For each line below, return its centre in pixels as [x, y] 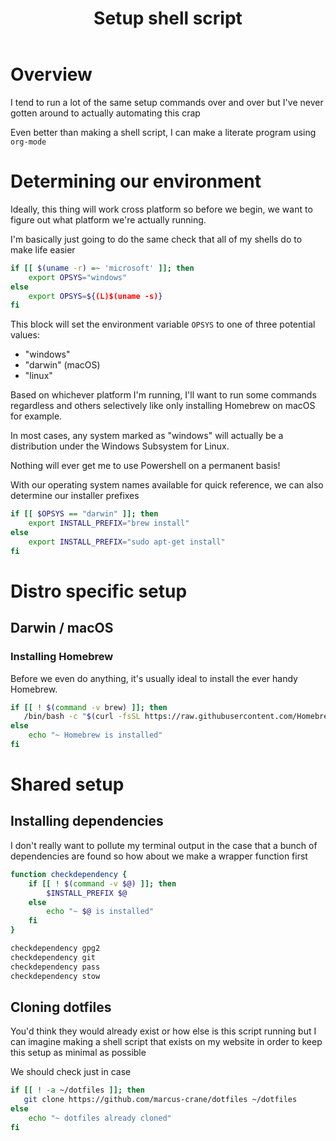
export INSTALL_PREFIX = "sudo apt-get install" [127, 542]
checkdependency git [53, 957]
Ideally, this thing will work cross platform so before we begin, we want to [161, 209]
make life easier [43, 249]
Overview [51, 74]
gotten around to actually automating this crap [105, 113]
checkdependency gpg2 [55, 948]
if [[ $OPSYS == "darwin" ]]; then [84, 514]
